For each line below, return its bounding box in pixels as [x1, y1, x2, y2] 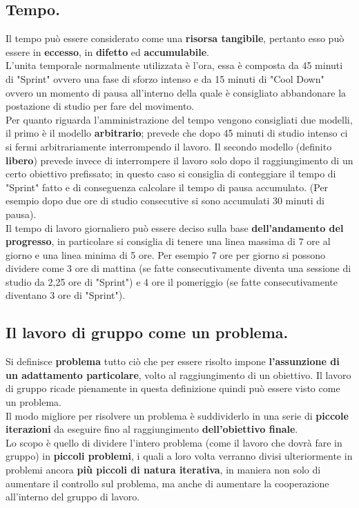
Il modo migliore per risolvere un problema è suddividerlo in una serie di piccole [6, 408, 349, 422]
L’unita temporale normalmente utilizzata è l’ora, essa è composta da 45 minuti [6, 58, 343, 72]
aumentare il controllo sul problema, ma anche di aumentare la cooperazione [6, 476, 329, 490]
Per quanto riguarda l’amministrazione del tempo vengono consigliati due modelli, [6, 112, 353, 126]
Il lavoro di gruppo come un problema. [6, 322, 289, 343]
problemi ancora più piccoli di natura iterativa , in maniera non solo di [6, 462, 321, 477]
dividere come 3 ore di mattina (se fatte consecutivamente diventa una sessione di [6, 261, 351, 275]
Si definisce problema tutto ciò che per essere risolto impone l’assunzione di [6, 354, 340, 369]
